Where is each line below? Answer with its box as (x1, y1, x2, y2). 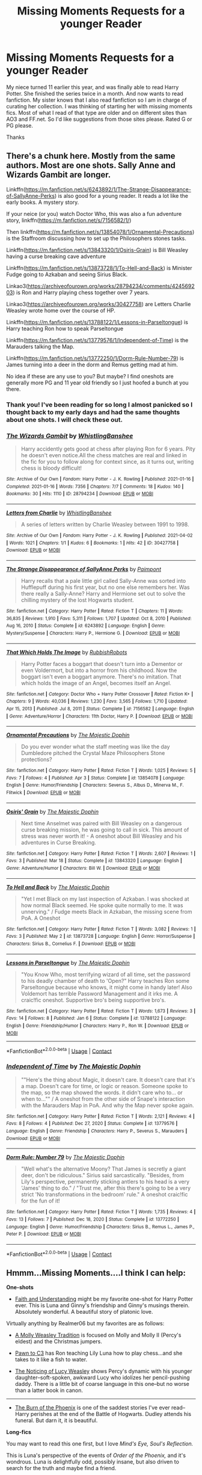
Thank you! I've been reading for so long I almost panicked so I (6, 400, 193, 408)
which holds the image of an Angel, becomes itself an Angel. (20, 679, 171, 686)
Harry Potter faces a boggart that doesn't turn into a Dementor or (20, 660, 183, 667)
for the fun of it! (20, 1197, 60, 1204)
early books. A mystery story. (6, 199, 79, 206)
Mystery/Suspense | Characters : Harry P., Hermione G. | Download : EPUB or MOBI (6, 630, 180, 636)
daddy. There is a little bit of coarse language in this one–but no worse (14, 1381, 189, 1388)
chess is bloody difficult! (20, 464, 82, 472)
